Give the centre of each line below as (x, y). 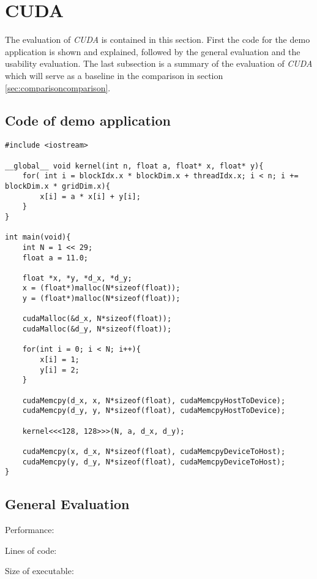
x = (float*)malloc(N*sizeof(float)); (101, 288)
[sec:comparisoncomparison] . (58, 87)
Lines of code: (31, 550)
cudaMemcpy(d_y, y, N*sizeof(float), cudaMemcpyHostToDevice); (154, 411)
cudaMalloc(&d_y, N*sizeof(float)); (97, 329)
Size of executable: (39, 571)
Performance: (30, 530)
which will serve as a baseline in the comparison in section (114, 75)
